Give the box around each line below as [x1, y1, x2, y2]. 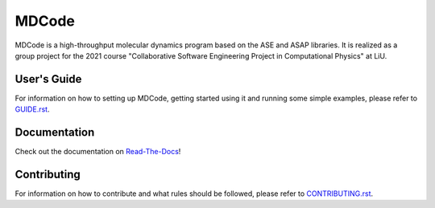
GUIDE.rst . [14, 104, 50, 114]
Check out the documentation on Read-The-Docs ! [14, 147, 181, 157]
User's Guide [14, 72, 82, 86]
